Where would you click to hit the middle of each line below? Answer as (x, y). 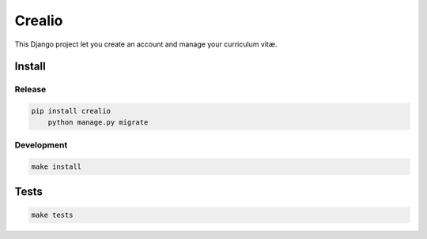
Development (41, 144)
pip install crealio (71, 111)
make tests (52, 215)
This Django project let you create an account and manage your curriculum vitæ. (146, 44)
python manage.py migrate (98, 122)
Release (30, 89)
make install (57, 166)
